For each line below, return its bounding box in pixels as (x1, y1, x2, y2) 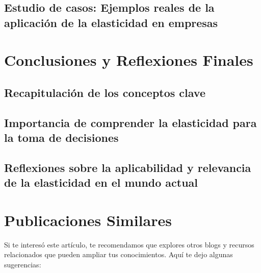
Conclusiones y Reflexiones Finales (4, 49, 253, 70)
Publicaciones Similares (4, 209, 172, 230)
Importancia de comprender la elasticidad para (4, 114, 257, 130)
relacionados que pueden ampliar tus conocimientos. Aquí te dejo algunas (4, 249, 233, 260)
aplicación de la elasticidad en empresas (4, 14, 218, 30)
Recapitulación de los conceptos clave (4, 84, 205, 100)
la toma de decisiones (4, 130, 119, 145)
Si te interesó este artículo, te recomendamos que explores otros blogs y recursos (4, 239, 254, 250)
